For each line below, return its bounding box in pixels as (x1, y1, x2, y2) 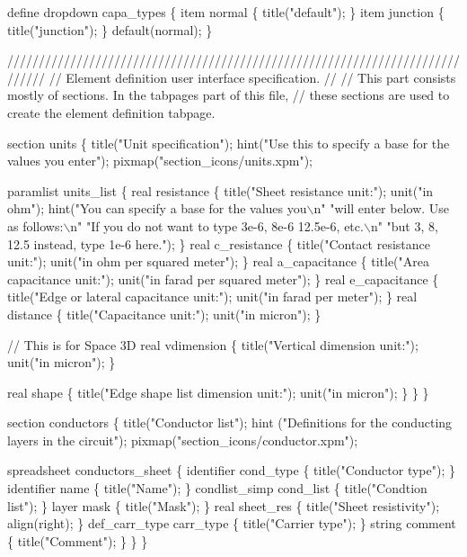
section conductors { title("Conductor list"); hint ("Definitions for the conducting (7, 413, 453, 432)
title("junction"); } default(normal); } (7, 20, 213, 39)
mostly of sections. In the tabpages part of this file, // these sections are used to (7, 85, 450, 104)
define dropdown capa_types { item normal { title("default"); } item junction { (7, 3, 445, 21)
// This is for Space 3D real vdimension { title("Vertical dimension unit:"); (7, 335, 419, 354)
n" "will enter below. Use (313, 199, 450, 218)
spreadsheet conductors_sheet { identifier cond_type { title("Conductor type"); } (7, 461, 455, 480)
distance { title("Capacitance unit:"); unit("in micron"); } (7, 304, 322, 323)
